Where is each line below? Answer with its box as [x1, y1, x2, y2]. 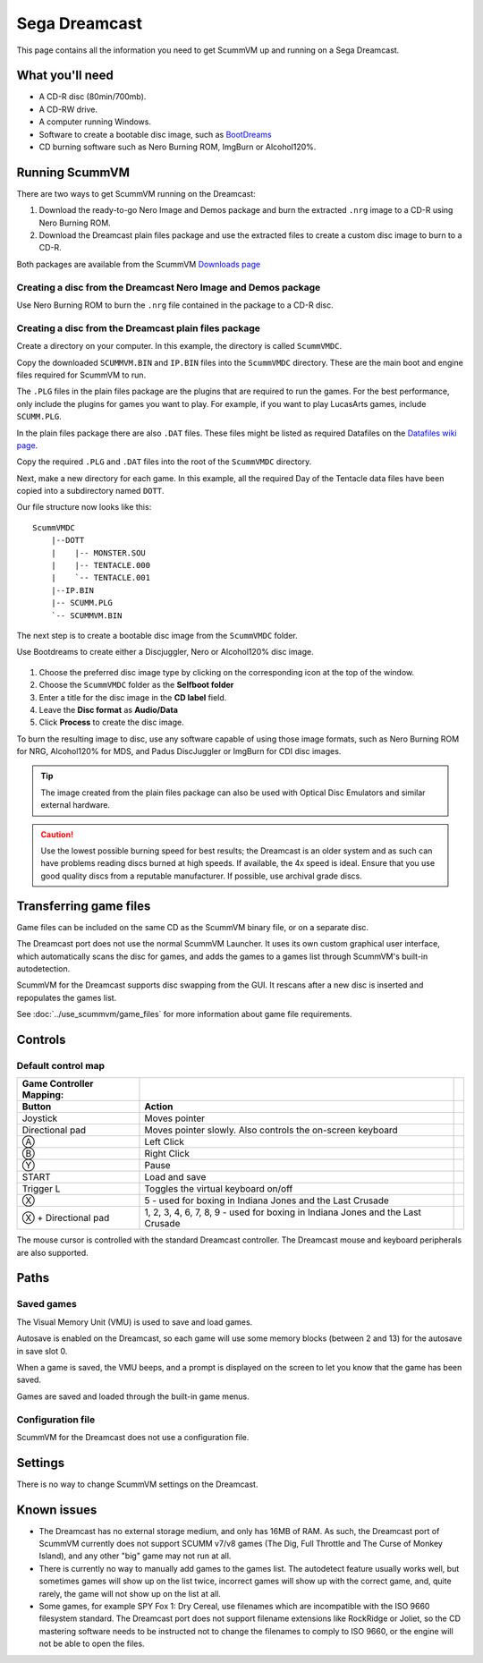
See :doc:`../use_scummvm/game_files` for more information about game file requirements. [16, 1009, 352, 1020]
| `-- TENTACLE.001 [50, 573, 151, 583]
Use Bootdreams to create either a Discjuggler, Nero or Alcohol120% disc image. [16, 647, 314, 658]
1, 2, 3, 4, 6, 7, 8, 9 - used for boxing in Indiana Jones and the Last [144, 1206, 422, 1218]
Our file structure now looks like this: [16, 502, 152, 513]
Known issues [16, 1502, 97, 1517]
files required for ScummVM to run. [16, 369, 147, 380]
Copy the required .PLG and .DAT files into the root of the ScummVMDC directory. [16, 456, 312, 467]
